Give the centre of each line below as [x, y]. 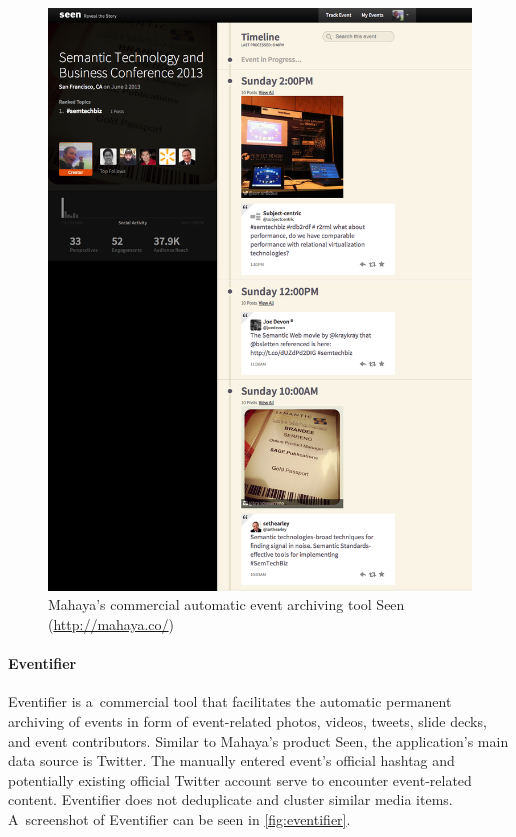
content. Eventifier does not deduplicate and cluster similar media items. [230, 799]
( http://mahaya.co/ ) [111, 623]
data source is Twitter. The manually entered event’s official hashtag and [231, 760]
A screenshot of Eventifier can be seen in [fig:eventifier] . [179, 818]
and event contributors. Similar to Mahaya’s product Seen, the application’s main [258, 740]
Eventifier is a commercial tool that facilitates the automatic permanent [230, 701]
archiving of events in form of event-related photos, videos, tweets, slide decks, [247, 720]
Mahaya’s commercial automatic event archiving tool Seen [226, 604]
